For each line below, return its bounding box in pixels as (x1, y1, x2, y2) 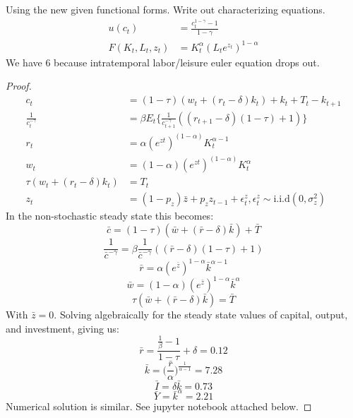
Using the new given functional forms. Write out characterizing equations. (6, 2, 325, 16)
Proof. (6, 78, 32, 93)
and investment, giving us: (6, 321, 119, 335)
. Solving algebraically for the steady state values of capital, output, (54, 307, 348, 322)
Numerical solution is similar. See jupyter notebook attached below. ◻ (6, 399, 312, 414)
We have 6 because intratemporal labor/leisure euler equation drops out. (6, 54, 320, 69)
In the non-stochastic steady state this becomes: (6, 208, 214, 223)
